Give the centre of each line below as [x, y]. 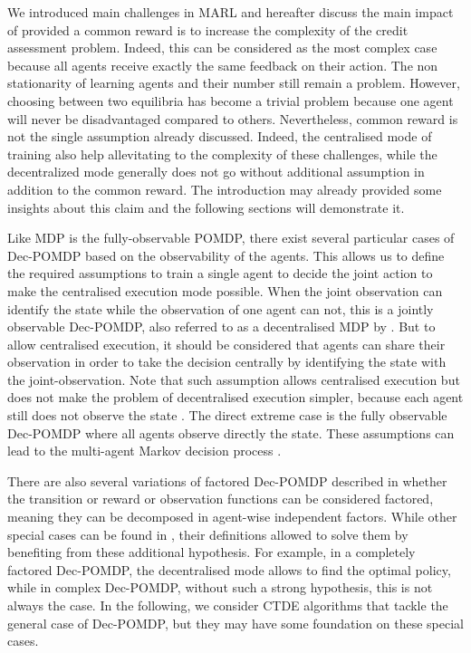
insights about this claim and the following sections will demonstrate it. [206, 207]
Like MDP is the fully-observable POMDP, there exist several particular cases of [231, 238]
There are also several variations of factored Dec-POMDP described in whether [227, 480]
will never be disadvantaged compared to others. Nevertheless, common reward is [233, 118]
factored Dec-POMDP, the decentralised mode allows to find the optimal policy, [229, 569]
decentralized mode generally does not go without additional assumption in [216, 172]
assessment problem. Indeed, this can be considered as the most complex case [222, 48]
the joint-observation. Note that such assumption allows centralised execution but [234, 379]
